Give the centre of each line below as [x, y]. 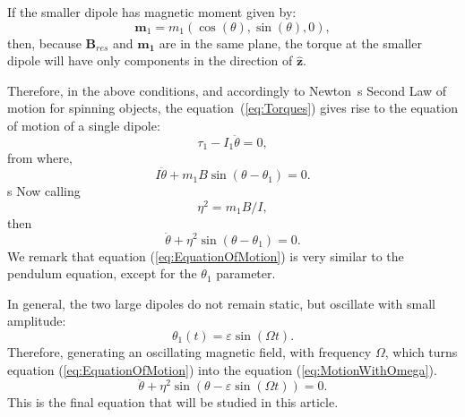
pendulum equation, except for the [102, 273]
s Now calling [44, 191]
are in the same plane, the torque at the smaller [290, 43]
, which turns [421, 351]
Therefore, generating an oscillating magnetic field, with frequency [189, 351]
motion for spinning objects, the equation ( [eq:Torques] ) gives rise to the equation [232, 108]
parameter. [246, 273]
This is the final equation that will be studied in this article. [173, 402]
